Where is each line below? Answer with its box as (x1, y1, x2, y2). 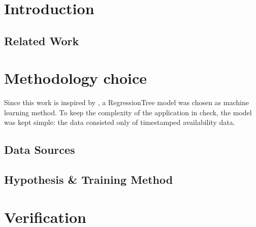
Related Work (4, 33, 79, 48)
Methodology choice (4, 68, 147, 88)
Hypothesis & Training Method (4, 172, 173, 187)
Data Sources (4, 142, 75, 157)
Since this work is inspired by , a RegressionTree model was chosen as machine (4, 97, 249, 108)
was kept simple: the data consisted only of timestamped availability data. (4, 117, 235, 127)
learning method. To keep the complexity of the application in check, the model (4, 107, 252, 117)
